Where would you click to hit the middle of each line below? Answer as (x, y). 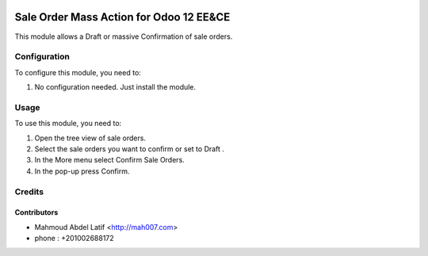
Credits (29, 192)
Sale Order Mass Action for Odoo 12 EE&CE (122, 17)
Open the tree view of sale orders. (90, 138)
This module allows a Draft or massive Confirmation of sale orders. (124, 36)
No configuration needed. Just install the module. (115, 87)
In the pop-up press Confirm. (82, 171)
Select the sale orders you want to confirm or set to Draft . (130, 149)
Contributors (36, 212)
